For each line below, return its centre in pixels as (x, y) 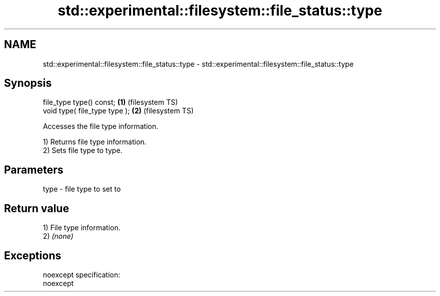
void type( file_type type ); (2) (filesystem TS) (118, 111)
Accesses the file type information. (101, 126)
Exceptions (33, 255)
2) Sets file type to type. (83, 151)
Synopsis (28, 83)
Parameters (34, 170)
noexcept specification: (82, 274)
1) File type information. (82, 228)
